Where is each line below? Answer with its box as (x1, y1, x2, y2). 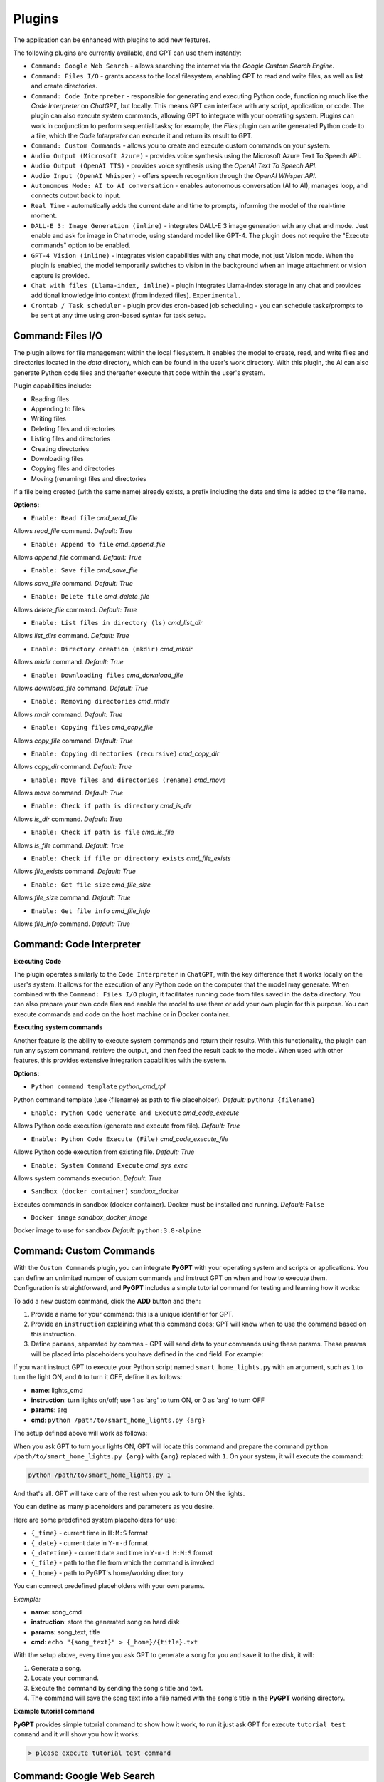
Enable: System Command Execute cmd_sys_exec (31, 1160, 188, 1169)
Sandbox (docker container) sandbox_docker (31, 1187, 179, 1195)
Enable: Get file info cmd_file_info (31, 906, 151, 915)
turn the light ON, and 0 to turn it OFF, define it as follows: (13, 1373, 183, 1381)
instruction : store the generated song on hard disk (31, 1618, 180, 1627)
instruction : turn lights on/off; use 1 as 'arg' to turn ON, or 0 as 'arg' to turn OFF (31, 1396, 265, 1404)
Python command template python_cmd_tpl (31, 1082, 166, 1091)
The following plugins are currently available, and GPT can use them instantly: (13, 48, 242, 57)
